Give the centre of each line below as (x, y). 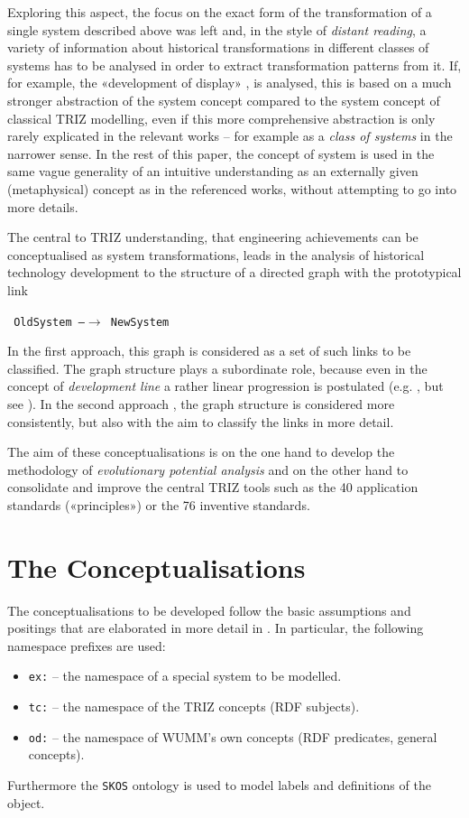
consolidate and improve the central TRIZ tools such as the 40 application (213, 487)
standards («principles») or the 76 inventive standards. (159, 504)
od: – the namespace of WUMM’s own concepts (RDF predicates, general (233, 736)
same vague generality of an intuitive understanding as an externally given (213, 171)
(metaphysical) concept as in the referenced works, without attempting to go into (232, 188)
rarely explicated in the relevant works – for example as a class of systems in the (230, 136)
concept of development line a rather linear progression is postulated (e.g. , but (225, 386)
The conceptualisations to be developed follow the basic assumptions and (209, 610)
